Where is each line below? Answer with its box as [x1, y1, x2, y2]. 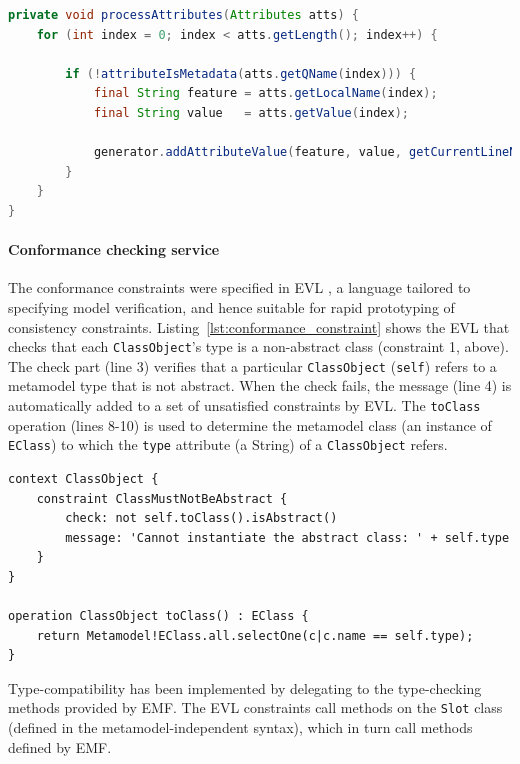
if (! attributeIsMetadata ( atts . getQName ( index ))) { [65, 66, 417, 81]
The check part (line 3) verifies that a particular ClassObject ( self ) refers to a [8, 355, 497, 376]
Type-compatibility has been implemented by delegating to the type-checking [8, 677, 482, 698]
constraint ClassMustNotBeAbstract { [36, 491, 288, 506]
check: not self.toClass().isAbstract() [65, 511, 338, 526]
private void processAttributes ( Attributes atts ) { [8, 8, 359, 22]
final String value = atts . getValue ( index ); [93, 105, 409, 120]
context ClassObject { [8, 471, 159, 486]
